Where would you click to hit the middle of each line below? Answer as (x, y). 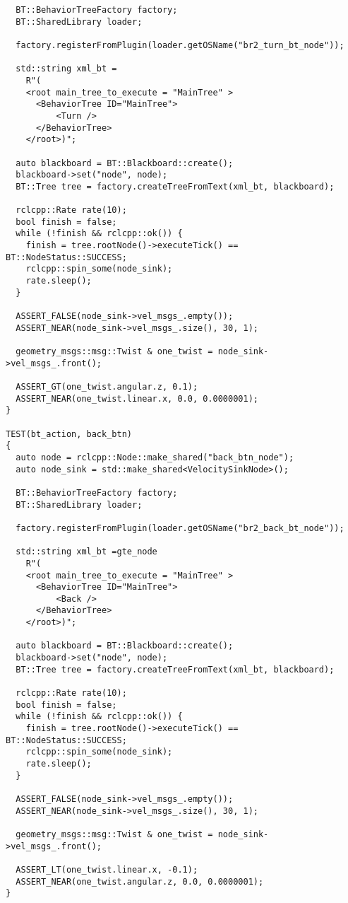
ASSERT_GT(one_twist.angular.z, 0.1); (107, 387)
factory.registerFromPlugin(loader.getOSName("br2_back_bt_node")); (180, 528)
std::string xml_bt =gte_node (86, 552)
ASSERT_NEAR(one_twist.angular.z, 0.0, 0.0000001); (140, 881)
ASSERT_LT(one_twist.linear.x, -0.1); (107, 869)
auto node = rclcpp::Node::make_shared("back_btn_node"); (155, 457)
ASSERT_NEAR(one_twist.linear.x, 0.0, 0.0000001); (137, 398)
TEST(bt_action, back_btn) (69, 434)
